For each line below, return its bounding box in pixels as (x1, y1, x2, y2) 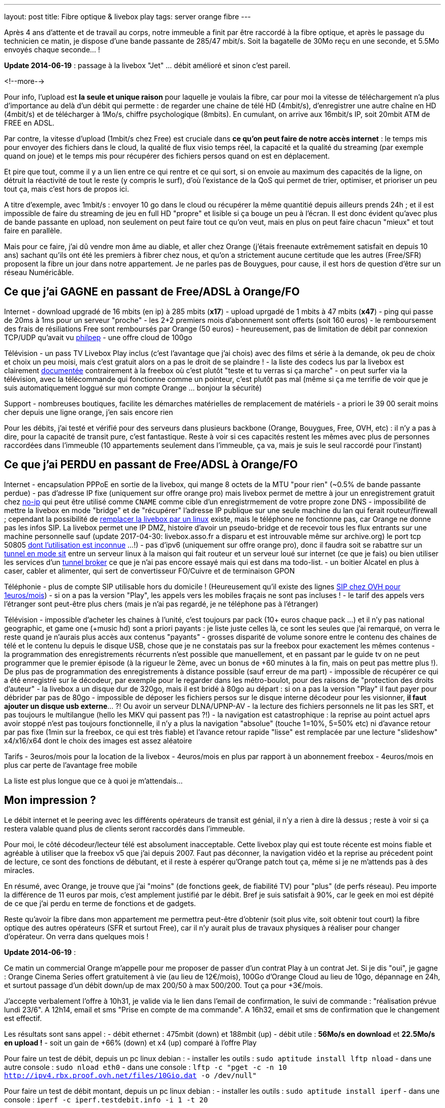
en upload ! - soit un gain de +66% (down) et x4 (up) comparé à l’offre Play (4, 1038, 257, 1047)
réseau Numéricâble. (4, 268, 74, 277)
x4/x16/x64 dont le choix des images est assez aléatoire (4, 736, 192, 745)
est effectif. (4, 1013, 42, 1023)
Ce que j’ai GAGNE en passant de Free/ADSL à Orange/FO (4, 285, 300, 298)
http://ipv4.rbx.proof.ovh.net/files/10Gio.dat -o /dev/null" (4, 1071, 257, 1080)
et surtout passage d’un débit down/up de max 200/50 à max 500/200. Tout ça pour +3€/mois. (4, 980, 323, 990)
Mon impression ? (4, 794, 97, 807)
